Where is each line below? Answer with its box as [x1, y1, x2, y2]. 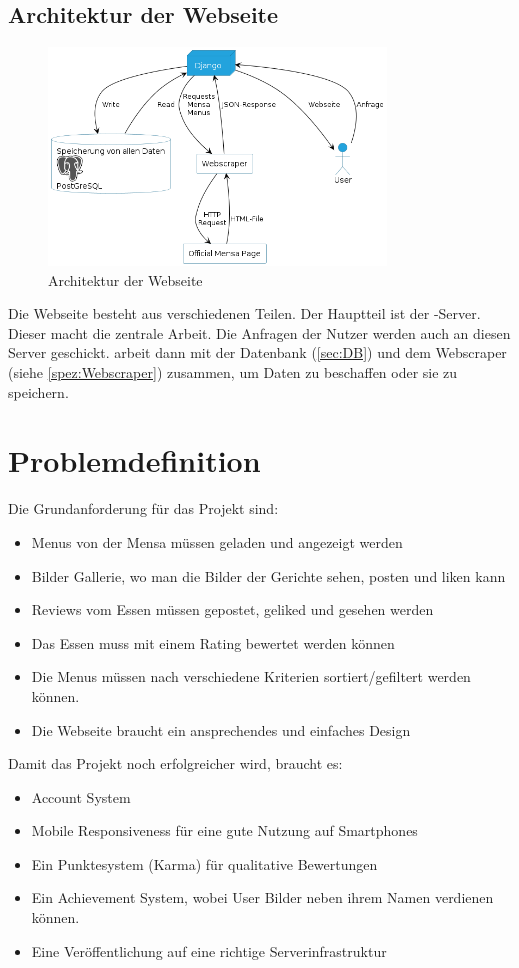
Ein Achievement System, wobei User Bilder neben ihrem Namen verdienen [31, 887, 494, 908]
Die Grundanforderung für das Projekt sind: [8, 498, 279, 519]
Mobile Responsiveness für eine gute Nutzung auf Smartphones [31, 820, 418, 841]
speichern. [8, 381, 69, 402]
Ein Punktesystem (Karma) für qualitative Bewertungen [31, 853, 378, 874]
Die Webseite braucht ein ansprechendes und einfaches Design [31, 719, 411, 740]
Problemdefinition [8, 440, 261, 481]
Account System [31, 786, 131, 807]
